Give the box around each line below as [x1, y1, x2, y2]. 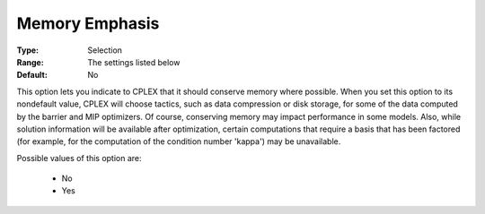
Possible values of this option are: [16, 152, 143, 163]
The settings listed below [87, 56, 181, 67]
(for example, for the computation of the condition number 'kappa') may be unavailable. [16, 136, 341, 147]
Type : [16, 45, 40, 56]
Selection [87, 45, 123, 56]
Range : [16, 56, 44, 67]
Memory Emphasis [16, 13, 160, 33]
